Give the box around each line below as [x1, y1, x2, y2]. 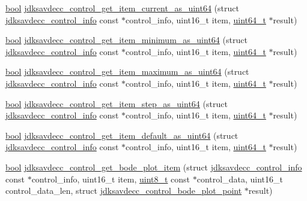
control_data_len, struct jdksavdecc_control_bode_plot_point [5, 184, 242, 197]
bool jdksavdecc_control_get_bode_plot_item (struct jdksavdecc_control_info [5, 160, 302, 173]
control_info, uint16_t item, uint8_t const [31, 172, 190, 185]
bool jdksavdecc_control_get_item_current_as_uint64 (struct [5, 2, 239, 14]
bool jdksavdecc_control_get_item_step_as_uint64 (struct [5, 97, 228, 109]
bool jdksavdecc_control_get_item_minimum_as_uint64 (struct [5, 33, 248, 46]
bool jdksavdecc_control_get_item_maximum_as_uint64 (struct [5, 65, 249, 78]
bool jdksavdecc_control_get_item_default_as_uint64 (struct [5, 129, 239, 141]
